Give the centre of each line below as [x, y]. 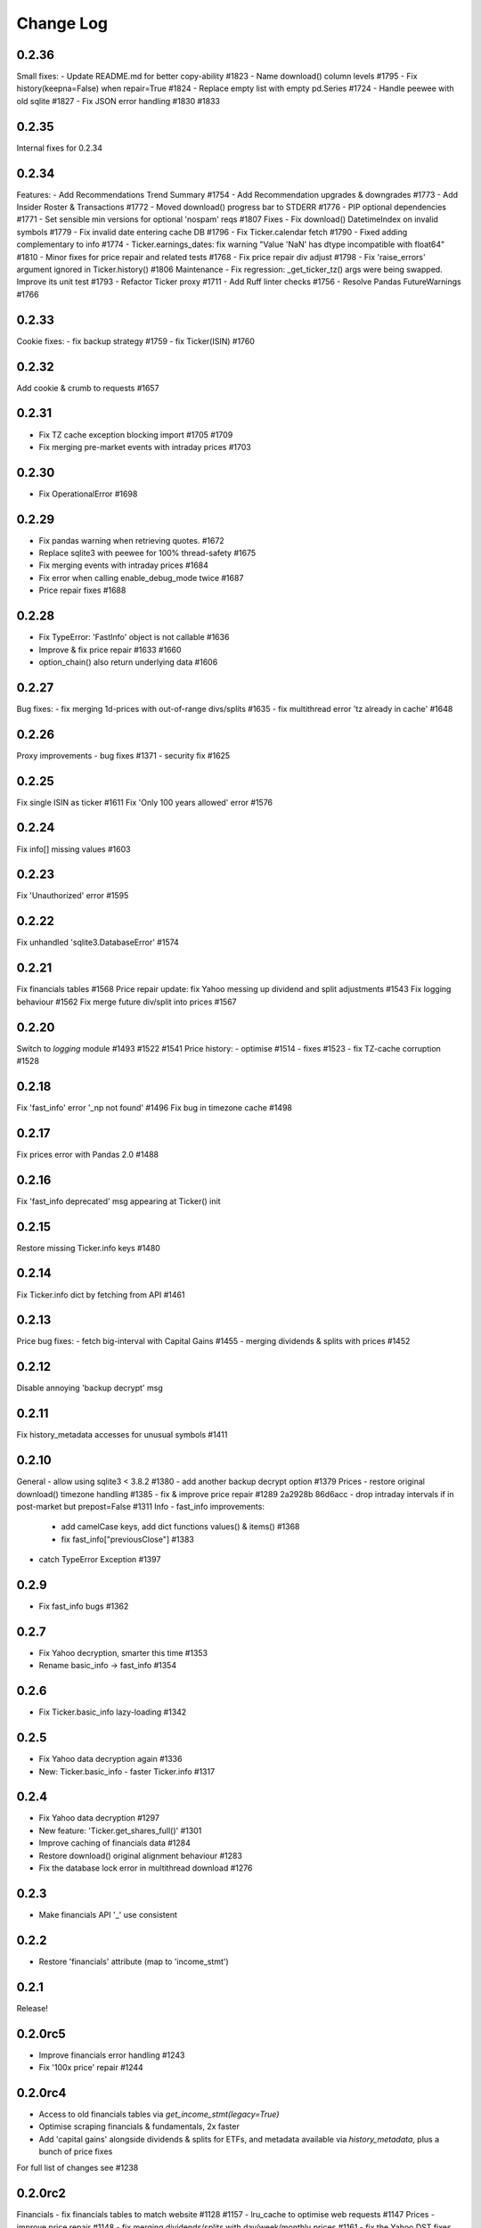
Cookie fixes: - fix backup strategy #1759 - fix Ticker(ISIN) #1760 [136, 341]
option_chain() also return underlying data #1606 [128, 662]
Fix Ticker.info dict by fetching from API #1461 [101, 1294]
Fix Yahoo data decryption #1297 [99, 1818]
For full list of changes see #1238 [77, 2168]
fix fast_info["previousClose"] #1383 [128, 1539]
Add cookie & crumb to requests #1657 [88, 388]
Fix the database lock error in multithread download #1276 [146, 1868]
